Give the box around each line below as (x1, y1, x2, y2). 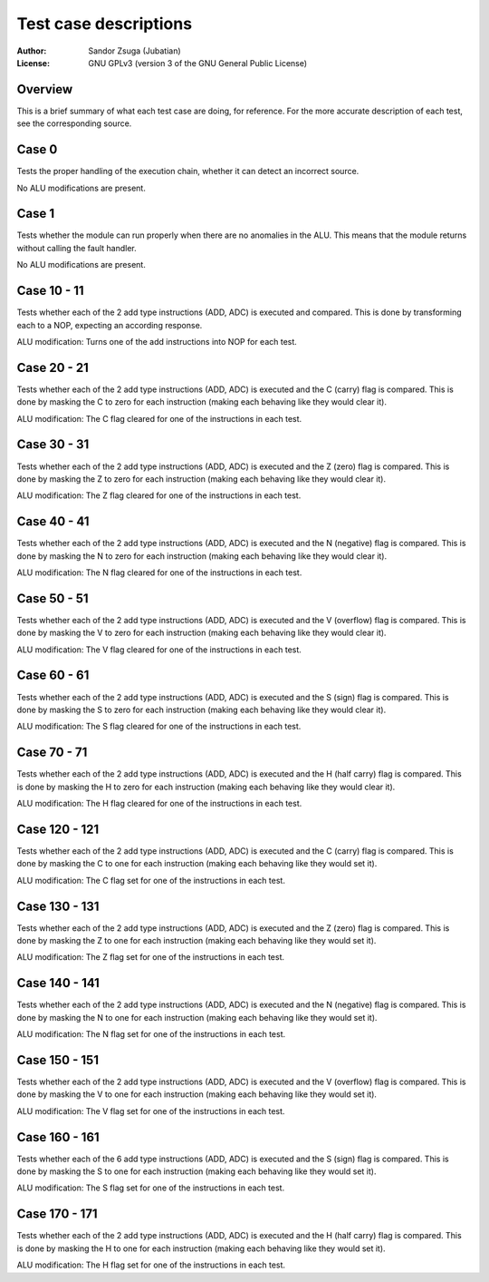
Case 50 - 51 (16, 591, 90, 606)
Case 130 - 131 (16, 898, 100, 914)
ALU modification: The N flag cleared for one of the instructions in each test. (16, 567, 302, 578)
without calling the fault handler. (16, 242, 137, 253)
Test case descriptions (16, 14, 193, 34)
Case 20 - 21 (16, 359, 90, 376)
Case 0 (16, 142, 58, 158)
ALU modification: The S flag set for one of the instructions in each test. (16, 1182, 285, 1193)
